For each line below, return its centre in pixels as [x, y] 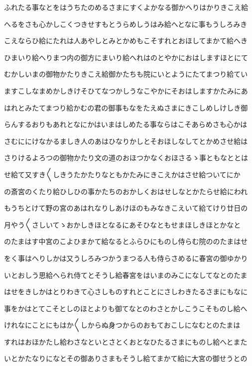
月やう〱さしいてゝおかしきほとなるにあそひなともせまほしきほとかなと [123, 224]
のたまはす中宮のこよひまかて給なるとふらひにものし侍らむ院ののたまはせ [126, 241]
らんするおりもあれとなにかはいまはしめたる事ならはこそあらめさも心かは [126, 124]
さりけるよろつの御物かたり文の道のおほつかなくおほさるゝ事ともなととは [126, 158]
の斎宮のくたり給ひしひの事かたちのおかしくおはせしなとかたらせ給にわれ [126, 191]
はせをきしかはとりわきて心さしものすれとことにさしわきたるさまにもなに [126, 292]
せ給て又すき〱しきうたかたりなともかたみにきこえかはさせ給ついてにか [122, 174]
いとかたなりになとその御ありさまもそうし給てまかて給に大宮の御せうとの [126, 358]
